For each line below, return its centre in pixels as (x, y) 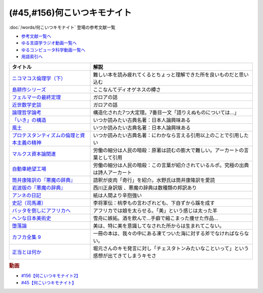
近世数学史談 (27, 105)
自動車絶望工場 (29, 169)
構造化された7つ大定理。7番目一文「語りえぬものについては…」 (166, 112)
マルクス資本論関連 (34, 154)
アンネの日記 (27, 195)
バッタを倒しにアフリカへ (41, 211)
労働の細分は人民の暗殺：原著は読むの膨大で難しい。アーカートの (169, 150)
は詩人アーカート (113, 172)
